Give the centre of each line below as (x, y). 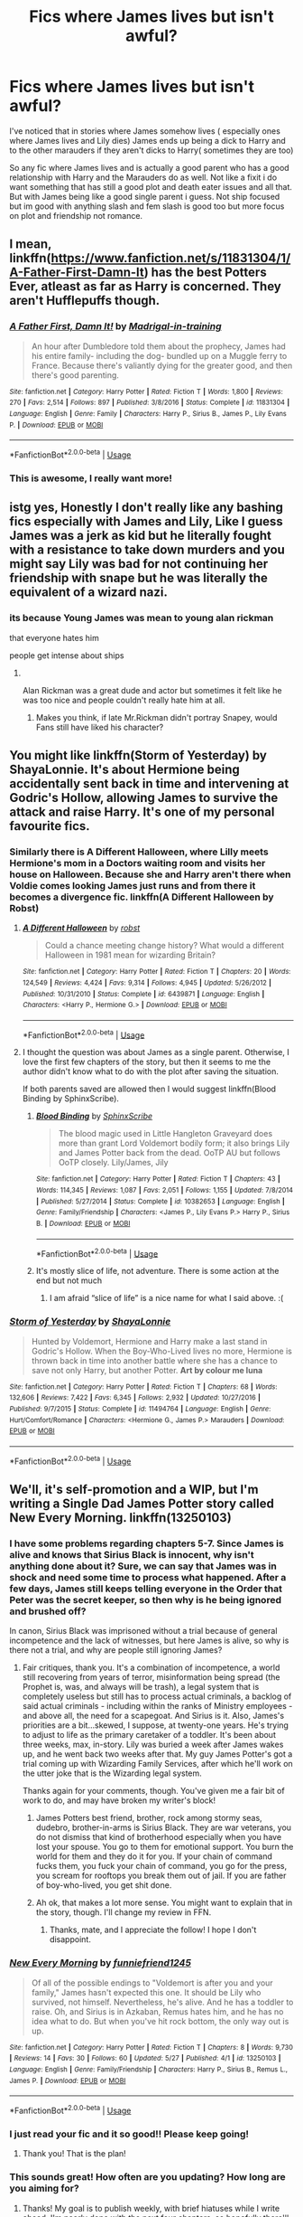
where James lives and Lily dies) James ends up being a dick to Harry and (147, 140)
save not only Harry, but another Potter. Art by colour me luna (147, 1370)
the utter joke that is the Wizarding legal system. (112, 1773)
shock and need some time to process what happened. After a (148, 1577)
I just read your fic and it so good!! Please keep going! (129, 2134)
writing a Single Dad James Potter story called (142, 1504)
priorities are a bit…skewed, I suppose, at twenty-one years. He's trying (155, 1725)
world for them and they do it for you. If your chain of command (154, 1856)
